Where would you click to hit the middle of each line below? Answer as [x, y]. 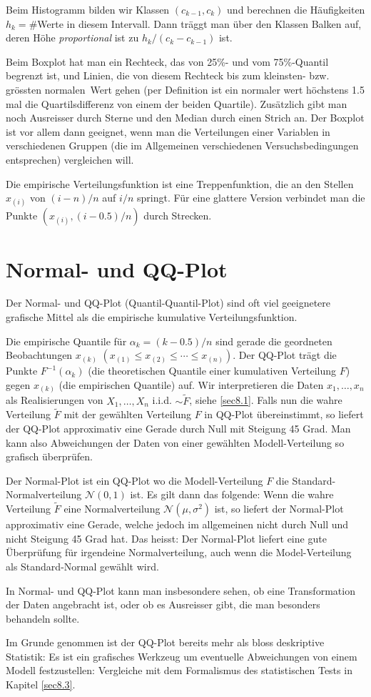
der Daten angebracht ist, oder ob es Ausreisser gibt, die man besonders [163, 604]
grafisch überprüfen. [49, 456]
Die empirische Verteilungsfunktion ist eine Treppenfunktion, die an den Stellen [180, 183]
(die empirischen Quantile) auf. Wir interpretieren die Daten [191, 384]
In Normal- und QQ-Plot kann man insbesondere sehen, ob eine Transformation [181, 590]
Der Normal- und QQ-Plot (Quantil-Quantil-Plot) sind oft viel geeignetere [168, 303]
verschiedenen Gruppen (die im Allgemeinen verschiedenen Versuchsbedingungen [182, 145]
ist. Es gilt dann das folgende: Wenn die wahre [232, 494]
